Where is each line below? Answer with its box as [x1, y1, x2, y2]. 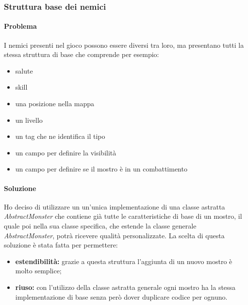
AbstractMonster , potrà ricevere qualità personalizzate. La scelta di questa [4, 230, 225, 240]
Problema [4, 21, 37, 31]
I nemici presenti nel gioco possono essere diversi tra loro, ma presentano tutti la [4, 39, 244, 50]
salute [15, 65, 33, 76]
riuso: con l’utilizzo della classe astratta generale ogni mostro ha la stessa [15, 282, 236, 292]
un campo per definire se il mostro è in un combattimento [15, 164, 187, 174]
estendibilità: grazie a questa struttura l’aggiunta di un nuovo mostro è [15, 256, 232, 266]
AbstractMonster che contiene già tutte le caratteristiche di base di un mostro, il [4, 211, 242, 221]
